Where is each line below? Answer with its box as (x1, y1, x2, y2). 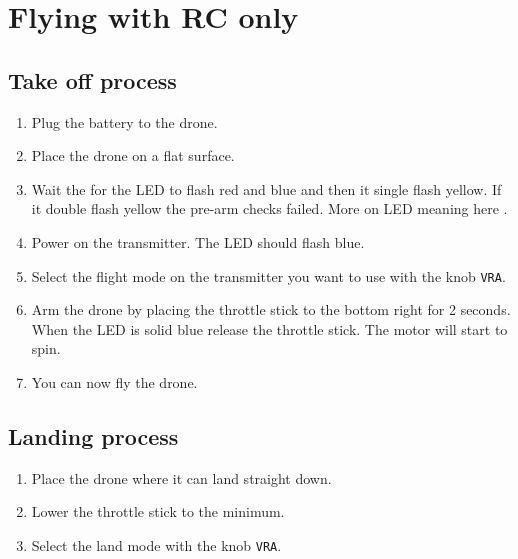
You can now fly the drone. (31, 371, 198, 392)
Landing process (8, 420, 179, 451)
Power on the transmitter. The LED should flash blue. (31, 231, 365, 252)
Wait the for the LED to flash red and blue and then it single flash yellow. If (31, 178, 502, 199)
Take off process (8, 64, 177, 95)
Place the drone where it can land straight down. (31, 467, 332, 488)
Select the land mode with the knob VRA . (31, 534, 282, 555)
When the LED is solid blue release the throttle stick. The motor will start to (31, 318, 508, 339)
